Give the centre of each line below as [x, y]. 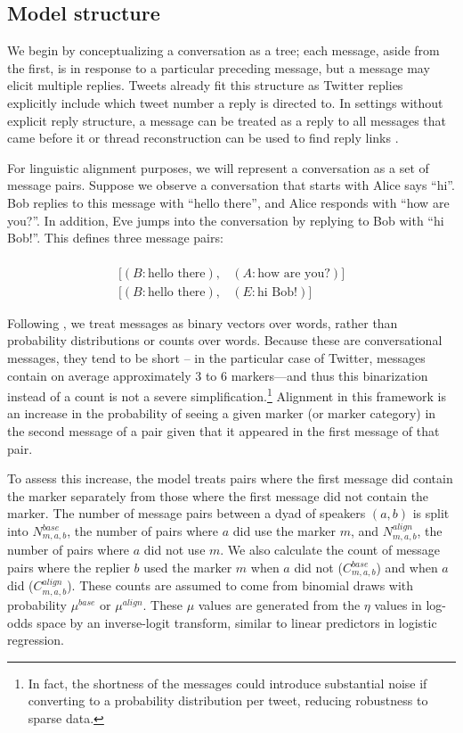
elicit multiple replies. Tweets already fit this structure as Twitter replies [205, 85]
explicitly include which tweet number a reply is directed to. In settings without [225, 102]
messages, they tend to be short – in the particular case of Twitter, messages [216, 358]
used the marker [188, 568]
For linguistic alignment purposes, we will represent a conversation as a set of [218, 167]
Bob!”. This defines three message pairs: [115, 238]
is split [431, 513]
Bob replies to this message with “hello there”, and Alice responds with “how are [228, 202]
